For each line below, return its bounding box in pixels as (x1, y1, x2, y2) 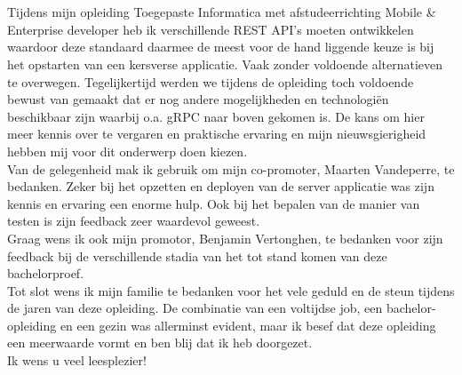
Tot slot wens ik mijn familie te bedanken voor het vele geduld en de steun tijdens (7, 281, 455, 299)
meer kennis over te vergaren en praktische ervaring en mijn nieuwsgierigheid (7, 124, 426, 143)
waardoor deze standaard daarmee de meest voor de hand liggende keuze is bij (7, 37, 434, 56)
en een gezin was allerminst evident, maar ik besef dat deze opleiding (60, 315, 436, 334)
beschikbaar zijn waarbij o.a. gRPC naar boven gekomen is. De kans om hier (7, 107, 425, 125)
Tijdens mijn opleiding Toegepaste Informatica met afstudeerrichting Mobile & (7, 3, 436, 21)
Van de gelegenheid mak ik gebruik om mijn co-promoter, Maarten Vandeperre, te (7, 159, 455, 178)
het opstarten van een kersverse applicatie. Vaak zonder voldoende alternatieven (7, 54, 443, 73)
